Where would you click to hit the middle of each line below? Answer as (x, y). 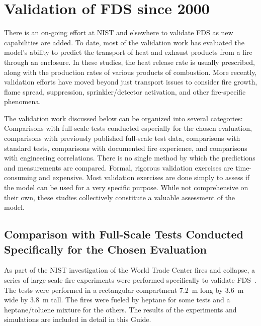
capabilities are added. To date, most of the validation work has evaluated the (124, 42)
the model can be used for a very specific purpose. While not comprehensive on (126, 187)
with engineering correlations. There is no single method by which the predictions (130, 158)
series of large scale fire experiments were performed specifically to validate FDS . (130, 280)
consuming (20, 177)
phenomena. (23, 101)
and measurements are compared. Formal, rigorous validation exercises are (119, 167)
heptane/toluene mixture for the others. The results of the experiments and (120, 309)
